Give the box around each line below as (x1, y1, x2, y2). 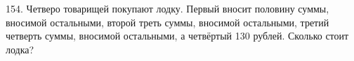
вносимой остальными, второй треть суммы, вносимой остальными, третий (6, 15, 329, 29)
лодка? (6, 42, 34, 56)
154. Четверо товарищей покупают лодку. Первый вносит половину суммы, (6, 1, 329, 15)
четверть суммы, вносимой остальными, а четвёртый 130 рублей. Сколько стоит (6, 28, 349, 43)
